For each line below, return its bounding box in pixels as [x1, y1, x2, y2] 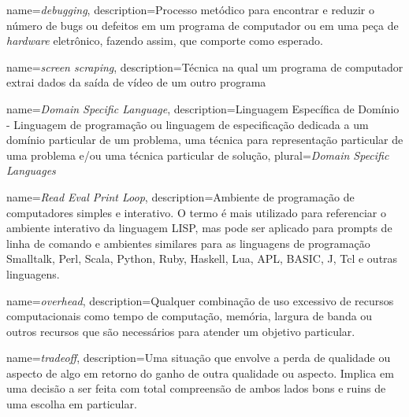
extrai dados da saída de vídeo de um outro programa [6, 74, 266, 90]
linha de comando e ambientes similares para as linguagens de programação [6, 234, 370, 251]
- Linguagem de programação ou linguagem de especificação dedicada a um [6, 116, 369, 132]
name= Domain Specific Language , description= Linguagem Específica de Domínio [6, 100, 400, 116]
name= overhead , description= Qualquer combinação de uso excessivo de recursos [6, 292, 394, 308]
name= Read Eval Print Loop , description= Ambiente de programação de [6, 188, 355, 205]
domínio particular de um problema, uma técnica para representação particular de [6, 131, 403, 148]
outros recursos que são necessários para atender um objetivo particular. [6, 323, 355, 339]
